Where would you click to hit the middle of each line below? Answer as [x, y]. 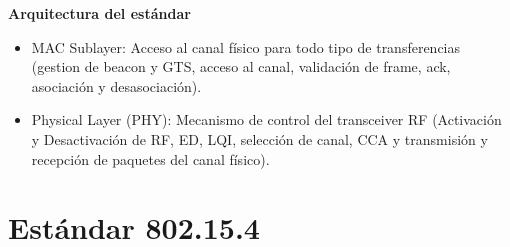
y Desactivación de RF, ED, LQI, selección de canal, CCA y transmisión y [259, 138]
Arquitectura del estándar [99, 13]
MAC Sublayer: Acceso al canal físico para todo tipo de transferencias [246, 46]
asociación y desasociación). [116, 85]
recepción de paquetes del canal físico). [150, 158]
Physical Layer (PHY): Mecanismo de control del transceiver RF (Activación [266, 119]
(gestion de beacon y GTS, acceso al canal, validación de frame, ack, [241, 66]
